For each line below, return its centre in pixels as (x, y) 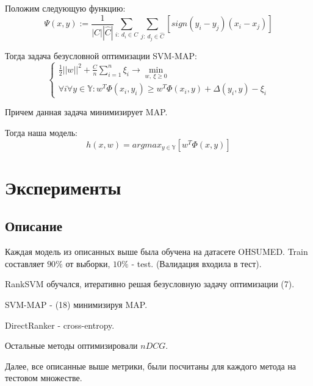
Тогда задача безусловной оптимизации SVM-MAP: (101, 55)
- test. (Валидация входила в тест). (196, 263)
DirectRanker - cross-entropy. (60, 325)
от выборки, (88, 263)
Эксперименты (63, 187)
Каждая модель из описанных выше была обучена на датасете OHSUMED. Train (156, 252)
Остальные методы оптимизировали (71, 345)
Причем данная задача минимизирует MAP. (86, 112)
